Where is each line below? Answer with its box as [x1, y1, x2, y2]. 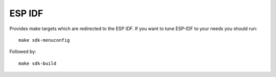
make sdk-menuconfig [18, 37, 70, 43]
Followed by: [9, 48, 37, 55]
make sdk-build [18, 60, 57, 66]
